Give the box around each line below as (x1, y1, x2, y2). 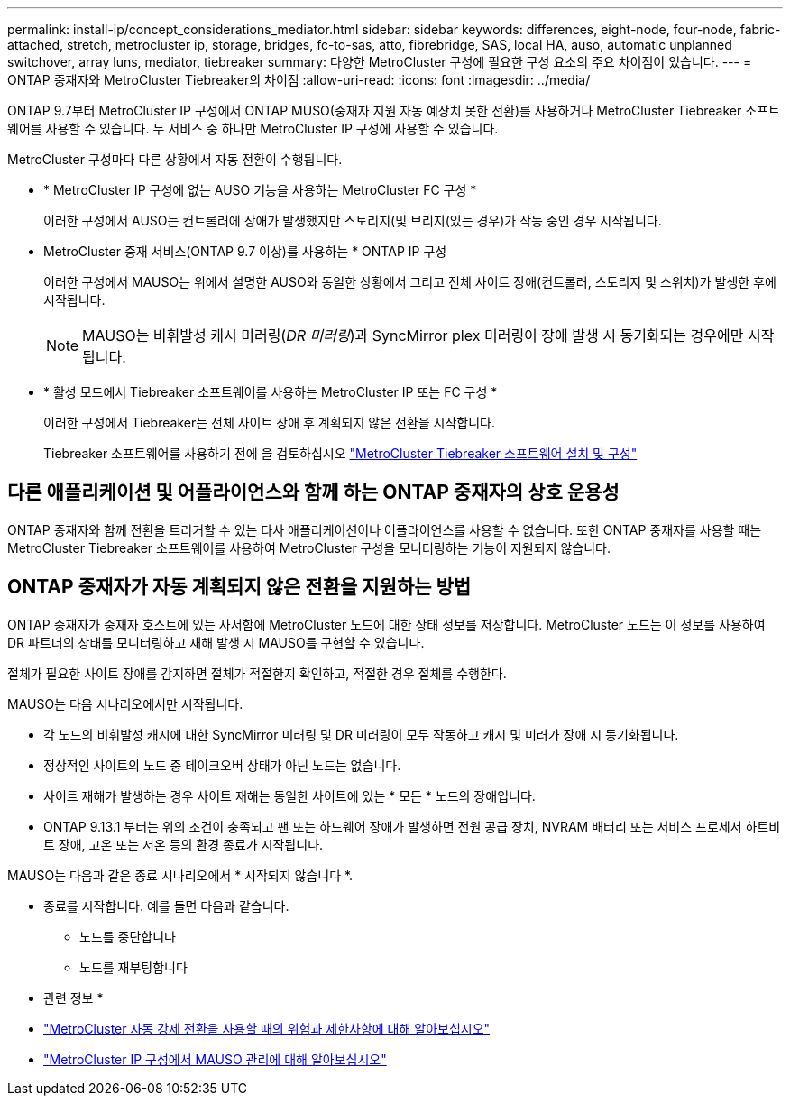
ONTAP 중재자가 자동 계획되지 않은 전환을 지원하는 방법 (7, 575, 472, 599)
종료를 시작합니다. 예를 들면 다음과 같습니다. (43, 897, 289, 914)
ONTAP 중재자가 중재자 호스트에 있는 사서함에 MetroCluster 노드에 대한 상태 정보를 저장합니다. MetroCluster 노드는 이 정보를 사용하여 (7, 616, 766, 632)
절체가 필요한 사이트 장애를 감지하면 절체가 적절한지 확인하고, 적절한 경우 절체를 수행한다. (7, 665, 507, 681)
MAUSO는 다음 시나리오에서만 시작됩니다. (7, 695, 243, 712)
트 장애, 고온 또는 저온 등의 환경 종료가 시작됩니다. (43, 836, 324, 852)
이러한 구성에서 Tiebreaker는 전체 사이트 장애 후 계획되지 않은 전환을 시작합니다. (43, 415, 495, 430)
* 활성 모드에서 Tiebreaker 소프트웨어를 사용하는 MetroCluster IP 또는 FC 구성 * (43, 384, 498, 400)
